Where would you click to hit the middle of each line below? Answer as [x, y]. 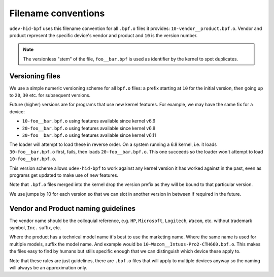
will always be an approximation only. [48, 267]
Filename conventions [57, 13]
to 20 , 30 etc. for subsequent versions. [50, 95]
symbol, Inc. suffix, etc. [35, 228]
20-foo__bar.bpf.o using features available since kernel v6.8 [89, 128]
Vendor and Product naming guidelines [72, 208]
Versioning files [35, 76]
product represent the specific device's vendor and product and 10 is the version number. [104, 35]
